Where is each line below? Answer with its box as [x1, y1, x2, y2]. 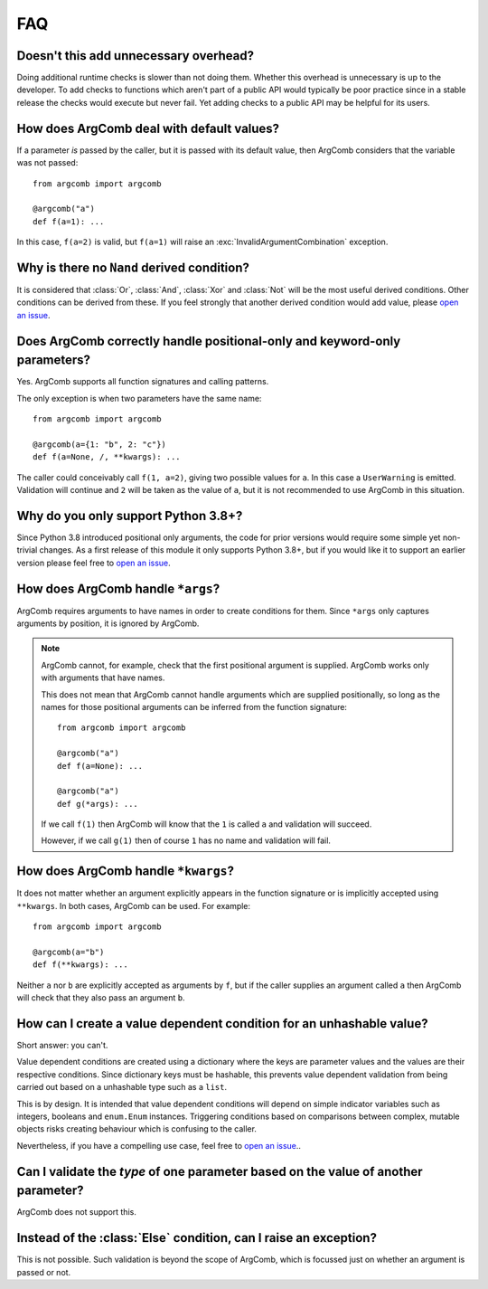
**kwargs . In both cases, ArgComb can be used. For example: [16, 900, 251, 911]
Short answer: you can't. [16, 1040, 108, 1051]
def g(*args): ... [57, 799, 139, 809]
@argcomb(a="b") [33, 946, 105, 957]
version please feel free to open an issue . [16, 557, 171, 568]
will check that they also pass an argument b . [16, 992, 185, 1003]
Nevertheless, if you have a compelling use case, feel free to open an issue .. [16, 1140, 302, 1151]
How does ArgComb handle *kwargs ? [16, 864, 235, 879]
